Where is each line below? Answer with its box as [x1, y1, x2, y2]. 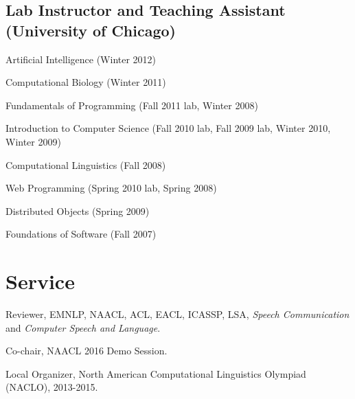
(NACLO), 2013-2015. [5, 380, 98, 394]
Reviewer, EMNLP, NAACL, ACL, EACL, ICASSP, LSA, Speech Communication [5, 307, 350, 321]
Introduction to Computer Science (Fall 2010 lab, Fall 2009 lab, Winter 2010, [5, 121, 331, 135]
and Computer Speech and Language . [5, 320, 161, 334]
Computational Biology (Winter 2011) [5, 75, 166, 89]
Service [5, 267, 75, 295]
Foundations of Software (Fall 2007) [5, 227, 157, 241]
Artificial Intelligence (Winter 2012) [5, 52, 157, 66]
